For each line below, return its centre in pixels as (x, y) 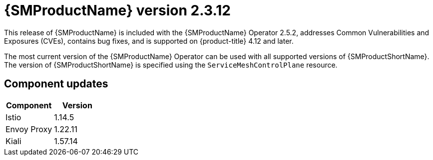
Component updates (56, 84)
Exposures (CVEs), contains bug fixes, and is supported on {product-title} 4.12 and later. (149, 41)
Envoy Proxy (29, 129)
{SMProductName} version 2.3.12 (117, 10)
